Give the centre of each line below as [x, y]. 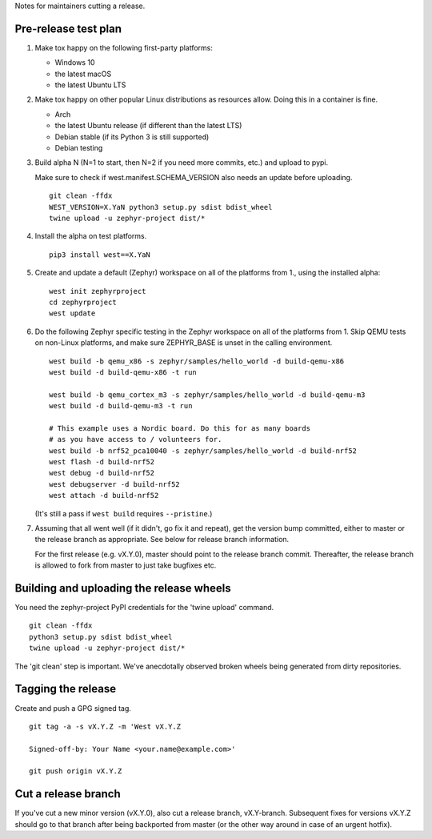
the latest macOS [83, 74]
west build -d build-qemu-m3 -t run [121, 406]
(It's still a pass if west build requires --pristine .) [124, 513]
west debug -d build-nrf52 [102, 473]
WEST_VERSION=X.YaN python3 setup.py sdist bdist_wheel [161, 207]
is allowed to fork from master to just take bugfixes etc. [126, 565]
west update [72, 313]
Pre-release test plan [68, 28]
